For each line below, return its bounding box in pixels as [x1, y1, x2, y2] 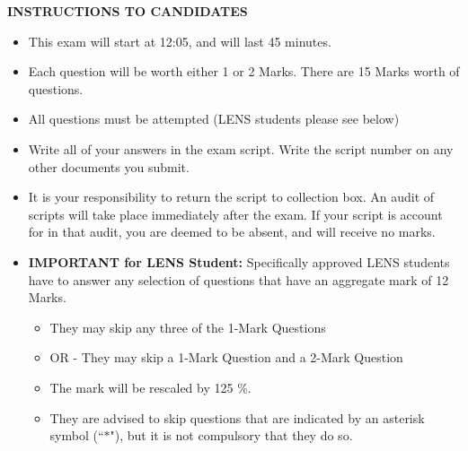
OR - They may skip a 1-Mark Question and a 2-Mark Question [49, 348, 403, 367]
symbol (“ [49, 426, 104, 445]
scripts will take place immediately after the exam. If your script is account [28, 204, 443, 223]
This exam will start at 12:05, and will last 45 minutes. [28, 31, 331, 50]
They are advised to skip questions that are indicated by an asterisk [49, 408, 425, 427]
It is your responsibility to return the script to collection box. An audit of [28, 187, 435, 206]
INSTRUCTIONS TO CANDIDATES [7, 2, 248, 20]
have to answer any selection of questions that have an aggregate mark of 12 [28, 270, 449, 289]
